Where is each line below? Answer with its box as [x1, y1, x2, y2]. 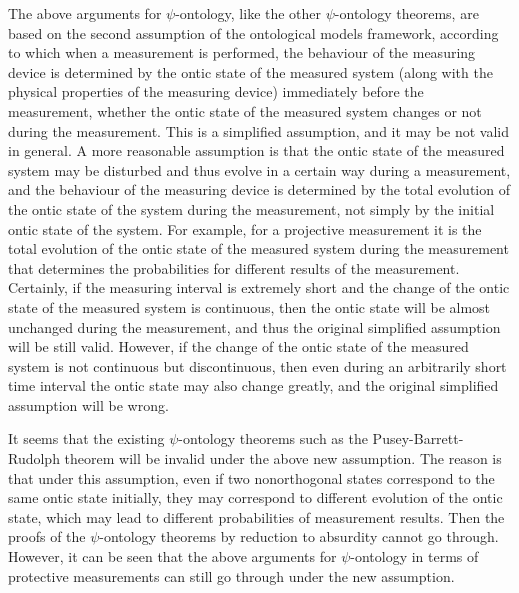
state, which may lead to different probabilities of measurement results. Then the [8, 506, 505, 527]
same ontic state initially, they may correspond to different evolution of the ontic [8, 487, 503, 508]
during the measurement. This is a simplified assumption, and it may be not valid [8, 120, 510, 141]
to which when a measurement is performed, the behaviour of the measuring [8, 42, 476, 63]
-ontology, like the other [175, 3, 322, 23]
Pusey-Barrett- [372, 428, 464, 449]
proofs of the [8, 526, 86, 547]
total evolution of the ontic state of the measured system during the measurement [8, 238, 509, 259]
